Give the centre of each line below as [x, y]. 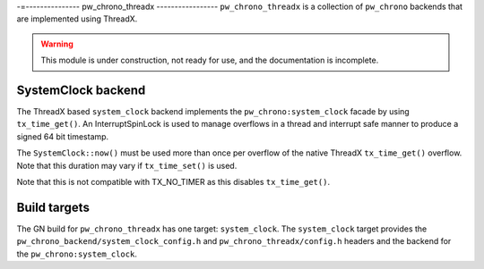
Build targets [53, 207]
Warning [57, 44]
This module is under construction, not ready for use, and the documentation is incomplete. [210, 60]
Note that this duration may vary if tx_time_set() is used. [127, 165]
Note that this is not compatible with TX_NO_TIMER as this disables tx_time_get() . [173, 182]
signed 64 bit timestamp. [63, 136]
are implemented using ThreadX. [77, 19]
